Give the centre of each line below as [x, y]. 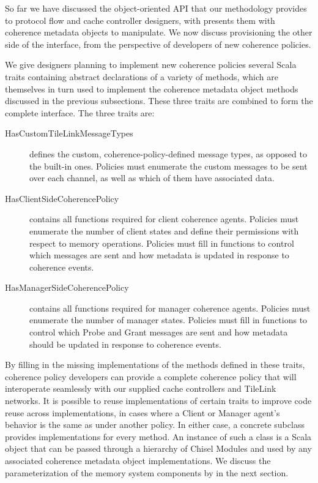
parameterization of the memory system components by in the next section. [147, 472]
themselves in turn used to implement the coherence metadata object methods [152, 88]
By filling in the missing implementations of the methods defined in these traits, [155, 365]
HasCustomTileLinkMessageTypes [69, 133]
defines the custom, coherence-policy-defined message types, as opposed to [168, 153]
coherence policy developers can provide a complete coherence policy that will [151, 376]
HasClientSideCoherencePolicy [62, 198]
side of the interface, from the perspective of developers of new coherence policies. [158, 44]
